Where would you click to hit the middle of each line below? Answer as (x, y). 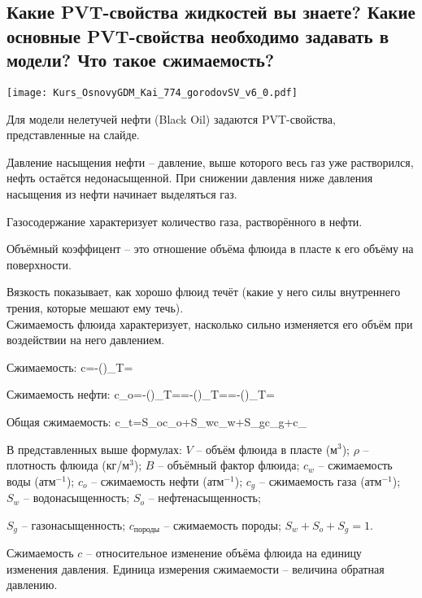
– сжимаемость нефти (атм (158, 480)
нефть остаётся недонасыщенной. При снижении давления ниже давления (190, 178)
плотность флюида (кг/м (68, 465)
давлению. (32, 585)
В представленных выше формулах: (94, 449)
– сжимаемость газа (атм (320, 480)
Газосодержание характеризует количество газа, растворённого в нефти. (185, 221)
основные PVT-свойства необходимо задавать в (198, 35)
